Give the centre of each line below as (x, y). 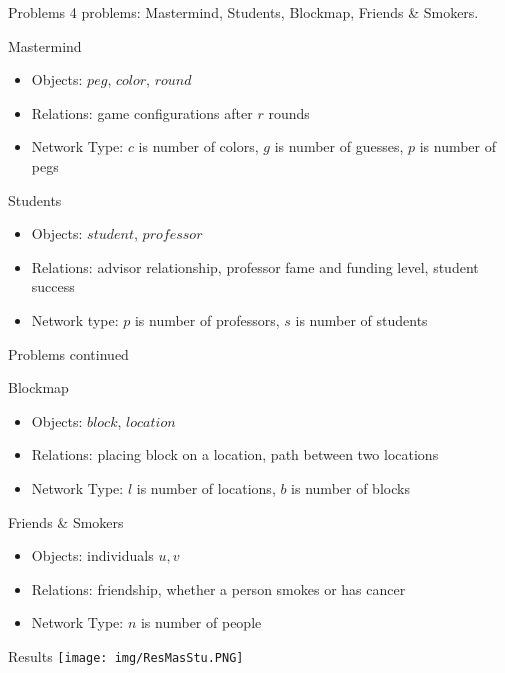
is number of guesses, (339, 146)
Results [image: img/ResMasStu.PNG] (126, 655)
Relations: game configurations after (142, 112)
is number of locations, (206, 487)
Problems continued (68, 353)
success (53, 286)
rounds (289, 112)
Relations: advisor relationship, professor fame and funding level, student (255, 266)
